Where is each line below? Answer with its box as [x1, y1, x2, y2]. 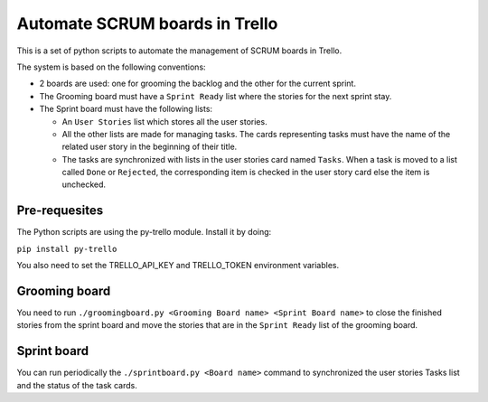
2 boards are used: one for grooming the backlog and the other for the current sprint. [39, 78, 357, 89]
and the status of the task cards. [16, 379, 137, 390]
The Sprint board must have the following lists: [39, 104, 212, 115]
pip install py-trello [16, 244, 117, 254]
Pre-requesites [16, 203, 104, 219]
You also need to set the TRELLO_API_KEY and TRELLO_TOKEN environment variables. [16, 260, 340, 271]
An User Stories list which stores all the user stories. [61, 116, 267, 126]
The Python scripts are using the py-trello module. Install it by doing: [16, 227, 272, 238]
